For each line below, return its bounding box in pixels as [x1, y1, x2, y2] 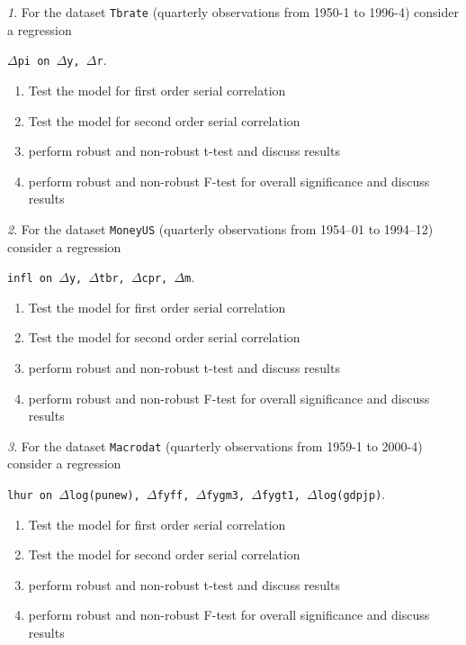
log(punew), [68, 489, 140, 502]
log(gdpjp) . [317, 485, 386, 503]
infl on [7, 272, 53, 286]
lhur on [7, 489, 53, 502]
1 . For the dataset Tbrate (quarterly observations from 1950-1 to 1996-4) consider [7, 3, 459, 21]
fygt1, [261, 489, 300, 502]
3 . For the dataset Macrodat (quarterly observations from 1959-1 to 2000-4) [7, 436, 423, 455]
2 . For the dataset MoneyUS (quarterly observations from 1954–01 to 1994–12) [7, 219, 434, 238]
